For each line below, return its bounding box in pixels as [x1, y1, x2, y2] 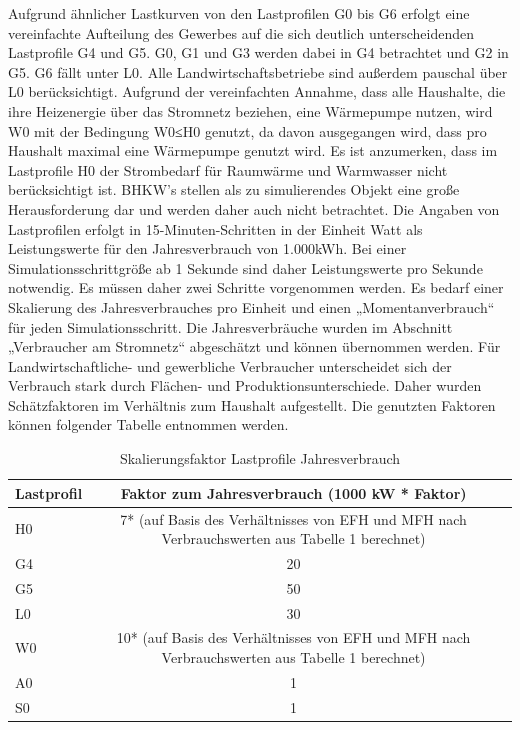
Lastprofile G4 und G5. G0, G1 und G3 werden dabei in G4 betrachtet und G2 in [8, 42, 509, 63]
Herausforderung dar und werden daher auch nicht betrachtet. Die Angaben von [8, 198, 500, 219]
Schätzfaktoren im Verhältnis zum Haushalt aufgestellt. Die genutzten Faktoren [8, 394, 496, 415]
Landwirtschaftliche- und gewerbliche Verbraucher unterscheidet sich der [8, 355, 452, 376]
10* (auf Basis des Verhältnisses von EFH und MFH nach [116, 627, 471, 648]
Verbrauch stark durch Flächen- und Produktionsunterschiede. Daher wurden [8, 375, 482, 396]
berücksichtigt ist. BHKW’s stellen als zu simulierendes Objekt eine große [8, 179, 460, 200]
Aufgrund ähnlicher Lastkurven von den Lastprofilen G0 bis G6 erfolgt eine [8, 3, 470, 23]
